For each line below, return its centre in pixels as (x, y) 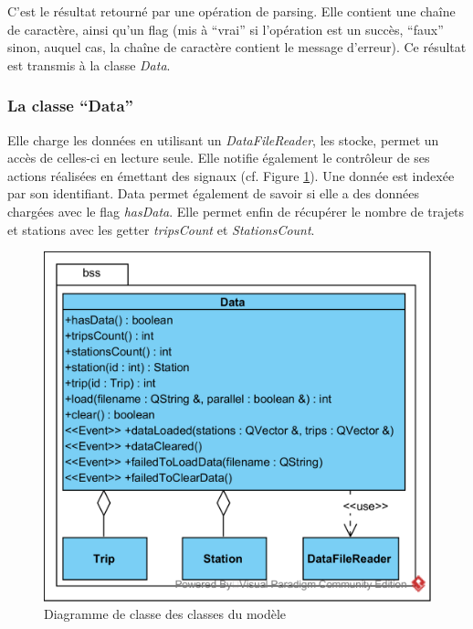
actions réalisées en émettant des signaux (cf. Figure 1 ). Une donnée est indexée (231, 175)
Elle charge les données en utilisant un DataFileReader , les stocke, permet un (223, 139)
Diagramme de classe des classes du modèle (165, 614)
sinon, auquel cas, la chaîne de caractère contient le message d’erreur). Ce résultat (237, 47)
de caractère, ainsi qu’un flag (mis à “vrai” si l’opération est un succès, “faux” (226, 29)
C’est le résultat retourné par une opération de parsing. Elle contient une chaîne (231, 11)
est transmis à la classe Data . (89, 64)
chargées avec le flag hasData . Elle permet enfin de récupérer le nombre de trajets (236, 211)
